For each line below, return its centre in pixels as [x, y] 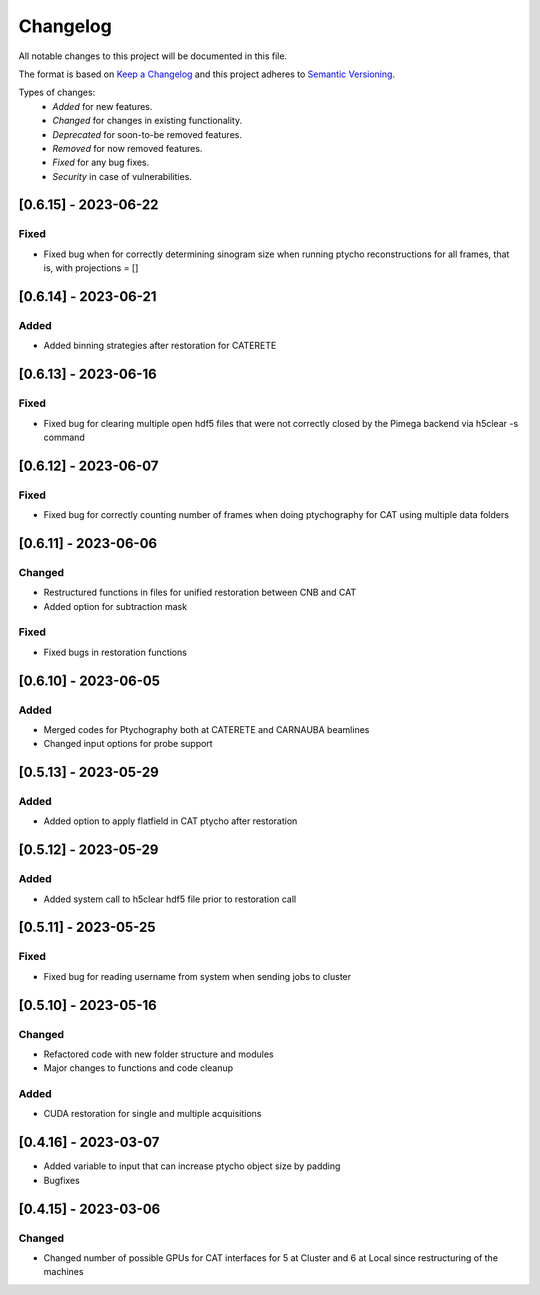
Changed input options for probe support [128, 744]
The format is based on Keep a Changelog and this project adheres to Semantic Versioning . [206, 74]
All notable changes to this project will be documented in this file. [153, 56]
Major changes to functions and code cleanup [138, 1068]
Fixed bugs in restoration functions [115, 652]
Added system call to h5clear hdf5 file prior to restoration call [170, 899]
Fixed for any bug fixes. [101, 162]
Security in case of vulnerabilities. [122, 176]
